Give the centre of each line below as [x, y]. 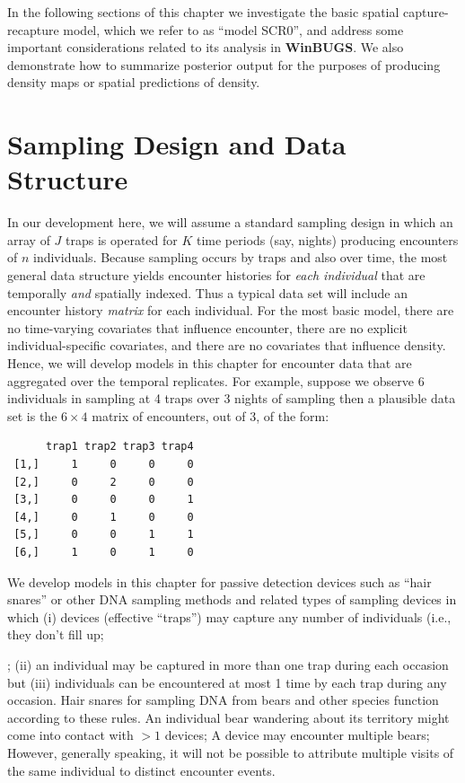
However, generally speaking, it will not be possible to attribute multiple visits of [231, 752]
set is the [32, 415]
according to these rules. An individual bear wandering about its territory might [228, 717]
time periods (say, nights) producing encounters [327, 239]
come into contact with [70, 735]
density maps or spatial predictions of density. [134, 82]
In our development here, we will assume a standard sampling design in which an [230, 222]
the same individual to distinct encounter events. [141, 770]
